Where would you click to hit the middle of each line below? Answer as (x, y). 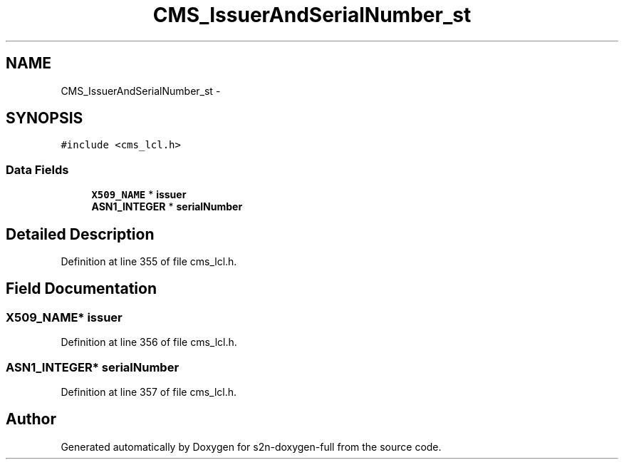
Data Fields (37, 169)
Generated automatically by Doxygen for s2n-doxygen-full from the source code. (251, 446)
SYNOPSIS (45, 118)
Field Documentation (81, 289)
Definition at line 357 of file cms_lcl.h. (149, 392)
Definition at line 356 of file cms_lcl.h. (149, 342)
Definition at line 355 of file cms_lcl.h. (149, 262)
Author (31, 419)
